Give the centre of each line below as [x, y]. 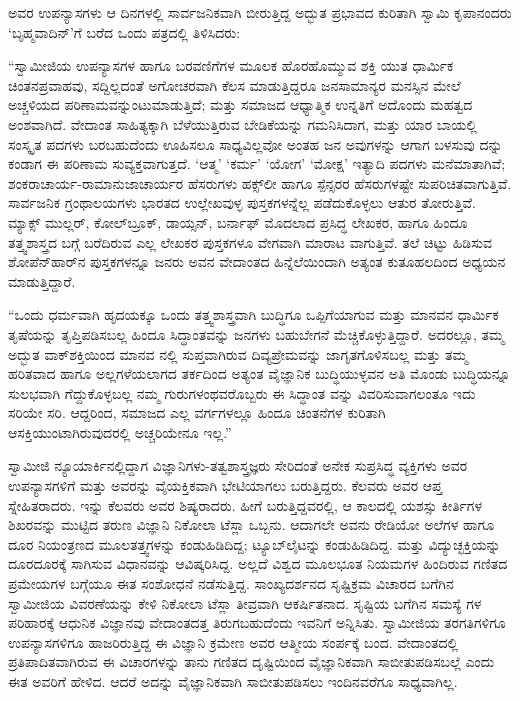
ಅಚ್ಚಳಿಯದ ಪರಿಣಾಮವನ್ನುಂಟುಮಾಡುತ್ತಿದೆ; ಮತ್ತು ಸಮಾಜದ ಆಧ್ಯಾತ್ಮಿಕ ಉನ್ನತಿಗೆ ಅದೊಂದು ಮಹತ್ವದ [240, 104]
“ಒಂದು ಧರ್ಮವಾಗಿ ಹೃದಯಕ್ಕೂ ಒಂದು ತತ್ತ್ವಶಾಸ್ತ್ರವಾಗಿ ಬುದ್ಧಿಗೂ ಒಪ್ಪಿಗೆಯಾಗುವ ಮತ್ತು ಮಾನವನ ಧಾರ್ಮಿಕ [253, 314]
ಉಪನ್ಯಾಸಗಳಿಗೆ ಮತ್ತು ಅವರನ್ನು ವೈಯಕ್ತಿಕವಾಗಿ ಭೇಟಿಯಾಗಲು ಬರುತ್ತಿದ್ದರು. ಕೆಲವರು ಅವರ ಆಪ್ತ [225, 485]
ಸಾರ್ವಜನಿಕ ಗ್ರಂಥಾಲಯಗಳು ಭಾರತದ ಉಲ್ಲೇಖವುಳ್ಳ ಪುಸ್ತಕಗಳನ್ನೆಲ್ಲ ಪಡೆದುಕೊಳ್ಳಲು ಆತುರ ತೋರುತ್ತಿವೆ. [242, 202]
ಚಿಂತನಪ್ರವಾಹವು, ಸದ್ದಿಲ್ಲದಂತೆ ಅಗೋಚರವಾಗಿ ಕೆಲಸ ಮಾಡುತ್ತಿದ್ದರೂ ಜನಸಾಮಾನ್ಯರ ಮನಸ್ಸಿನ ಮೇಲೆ [234, 84]
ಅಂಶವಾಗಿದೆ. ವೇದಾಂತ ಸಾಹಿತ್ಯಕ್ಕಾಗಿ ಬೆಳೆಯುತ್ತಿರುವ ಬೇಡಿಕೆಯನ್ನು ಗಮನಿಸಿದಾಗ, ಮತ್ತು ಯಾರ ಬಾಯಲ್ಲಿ [242, 123]
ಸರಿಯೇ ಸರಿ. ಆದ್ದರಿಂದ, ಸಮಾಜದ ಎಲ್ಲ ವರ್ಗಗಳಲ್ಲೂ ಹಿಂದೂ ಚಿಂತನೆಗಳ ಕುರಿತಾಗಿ [197, 412]
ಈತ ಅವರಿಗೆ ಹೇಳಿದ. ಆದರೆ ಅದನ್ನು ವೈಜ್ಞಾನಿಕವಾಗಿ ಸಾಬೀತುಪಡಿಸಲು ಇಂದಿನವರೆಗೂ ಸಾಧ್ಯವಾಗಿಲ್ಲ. [233, 681]
